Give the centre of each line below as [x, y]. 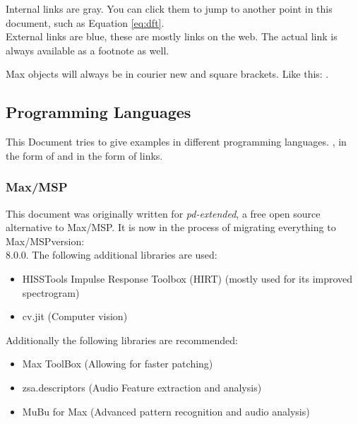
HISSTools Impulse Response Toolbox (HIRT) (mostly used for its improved [187, 278]
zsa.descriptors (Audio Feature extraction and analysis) [142, 387]
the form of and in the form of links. [84, 155]
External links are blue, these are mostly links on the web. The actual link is [172, 36]
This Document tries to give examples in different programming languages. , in [176, 142]
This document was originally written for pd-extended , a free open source [163, 213]
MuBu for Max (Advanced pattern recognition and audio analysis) [166, 411]
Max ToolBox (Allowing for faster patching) [118, 364]
